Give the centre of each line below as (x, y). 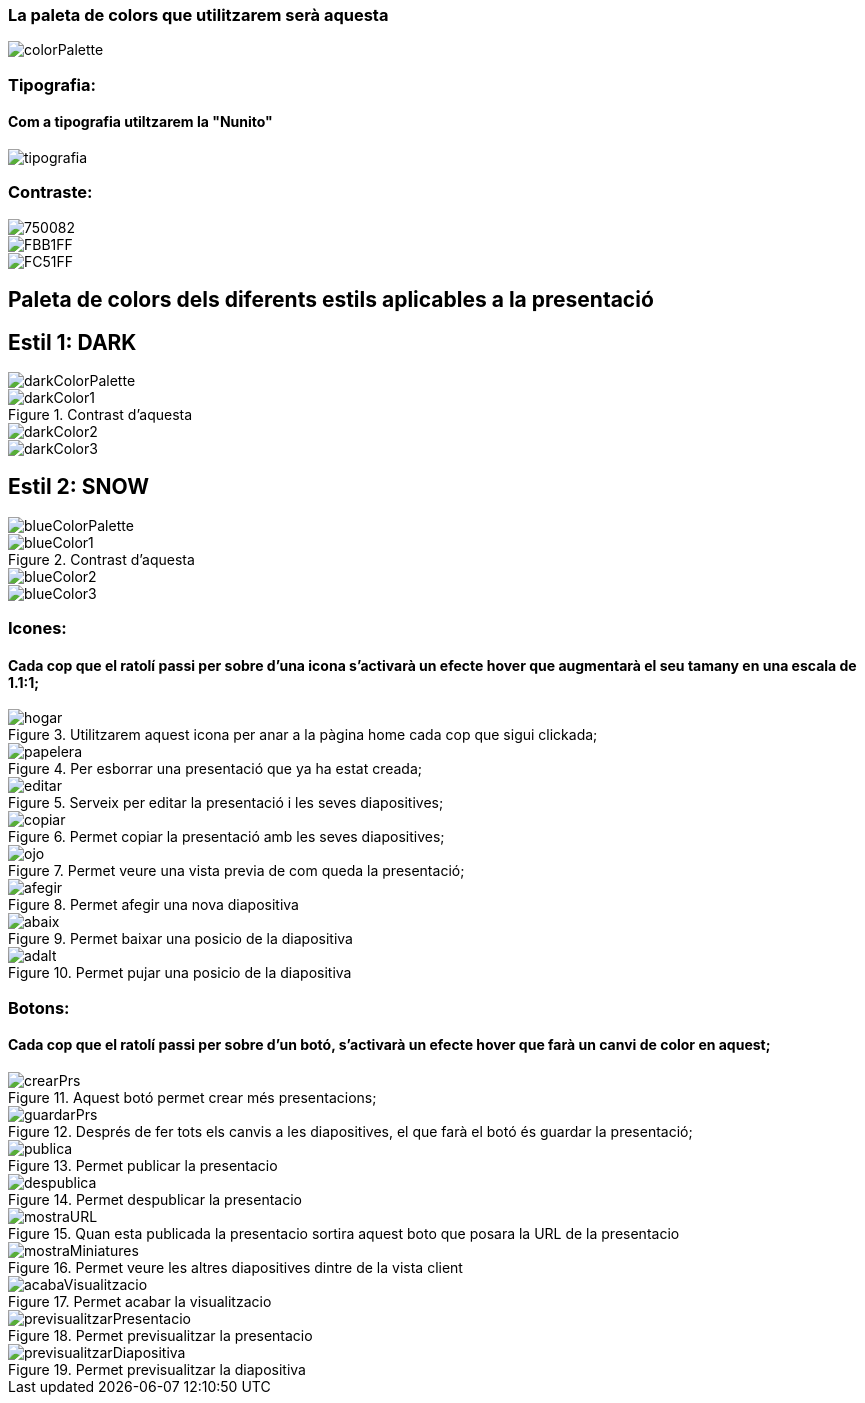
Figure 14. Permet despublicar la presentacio (155, 1200)
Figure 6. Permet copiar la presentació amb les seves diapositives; (226, 837)
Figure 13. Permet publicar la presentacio (143, 1166)
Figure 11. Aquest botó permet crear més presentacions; (192, 1098)
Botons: (39, 1007)
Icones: (37, 628)
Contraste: (50, 192)
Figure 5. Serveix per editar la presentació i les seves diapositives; (226, 803)
